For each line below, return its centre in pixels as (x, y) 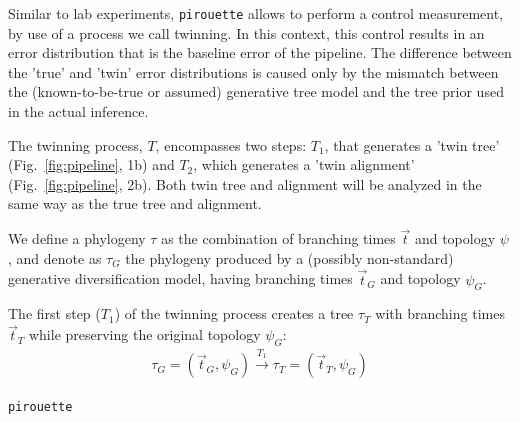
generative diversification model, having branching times (180, 278)
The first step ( (54, 313)
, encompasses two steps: (231, 144)
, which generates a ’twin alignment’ (304, 164)
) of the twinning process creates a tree (234, 313)
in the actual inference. (78, 111)
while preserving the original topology (144, 334)
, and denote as (55, 257)
